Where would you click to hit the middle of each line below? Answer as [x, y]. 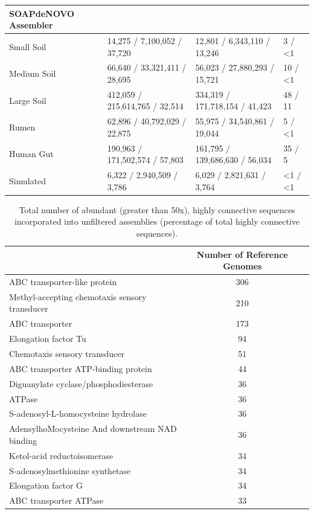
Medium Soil [33, 73]
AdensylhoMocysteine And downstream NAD [93, 429]
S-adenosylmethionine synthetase [70, 470]
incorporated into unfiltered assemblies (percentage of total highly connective [157, 221]
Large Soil [28, 100]
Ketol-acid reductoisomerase [61, 455]
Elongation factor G [46, 485]
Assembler [31, 25]
